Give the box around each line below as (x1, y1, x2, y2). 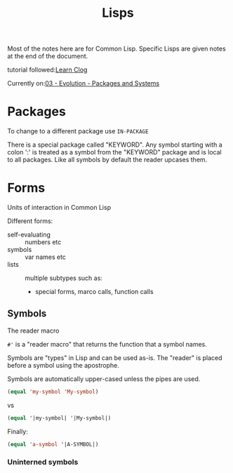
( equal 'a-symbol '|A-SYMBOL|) (7, 441, 99, 448)
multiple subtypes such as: (25, 274, 103, 282)
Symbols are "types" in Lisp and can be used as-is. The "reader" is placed (7, 353, 222, 362)
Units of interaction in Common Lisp (7, 204, 111, 212)
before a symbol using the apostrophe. (7, 361, 119, 369)
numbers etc (25, 238, 62, 246)
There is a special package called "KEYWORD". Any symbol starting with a (7, 140, 222, 149)
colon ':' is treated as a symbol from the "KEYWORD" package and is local (7, 148, 222, 156)
